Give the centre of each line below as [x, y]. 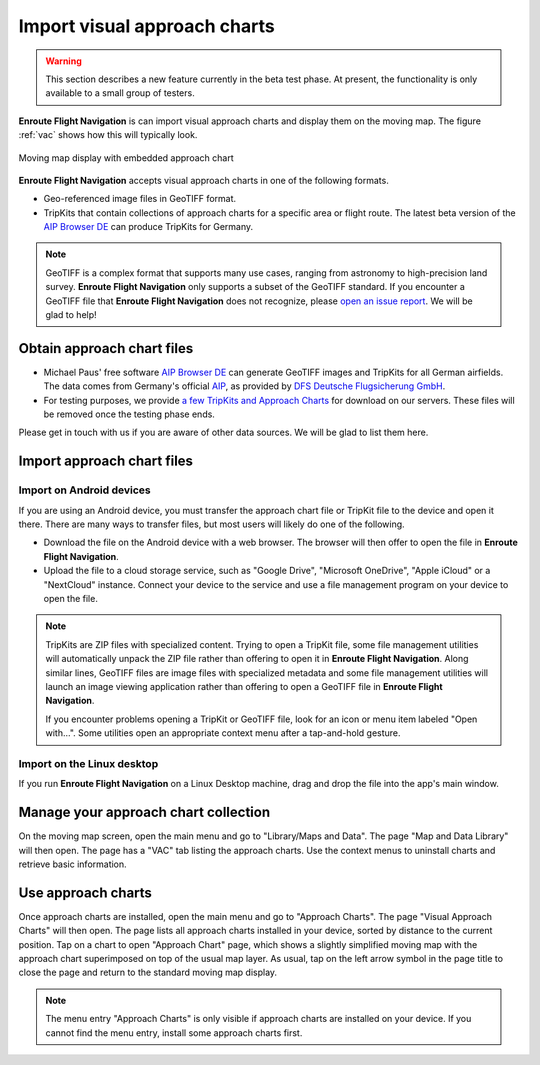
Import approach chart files [106, 461]
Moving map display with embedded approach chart [126, 157]
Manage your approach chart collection [144, 812]
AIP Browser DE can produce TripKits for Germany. [148, 227]
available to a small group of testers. [120, 93]
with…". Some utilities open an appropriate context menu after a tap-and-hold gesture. [223, 733]
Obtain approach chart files [106, 348]
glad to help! [71, 315]
